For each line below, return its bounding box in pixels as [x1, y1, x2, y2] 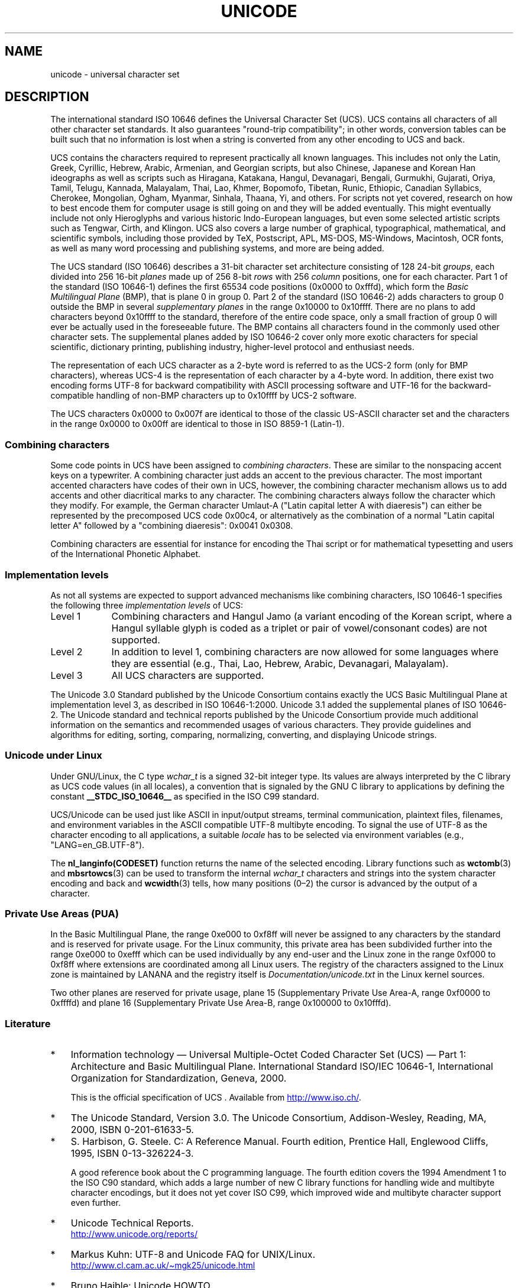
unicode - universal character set [50, 69, 180, 79]
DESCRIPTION [5, 89, 89, 105]
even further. [70, 1198, 121, 1208]
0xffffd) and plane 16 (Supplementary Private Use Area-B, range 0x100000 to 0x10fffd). [50, 998, 391, 1008]
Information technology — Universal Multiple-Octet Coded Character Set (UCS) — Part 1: [70, 1048, 467, 1061]
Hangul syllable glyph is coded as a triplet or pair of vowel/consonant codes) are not [111, 622, 487, 634]
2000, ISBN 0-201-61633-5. [70, 1124, 194, 1136]
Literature [5, 1017, 51, 1030]
